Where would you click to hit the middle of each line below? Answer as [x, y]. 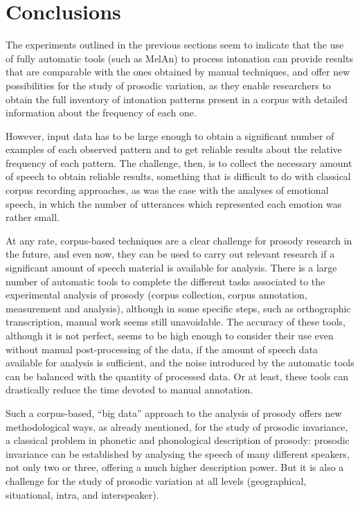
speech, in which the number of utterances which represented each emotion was [174, 203]
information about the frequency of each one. [101, 113]
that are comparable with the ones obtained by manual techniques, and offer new [178, 72]
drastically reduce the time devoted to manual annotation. [129, 390]
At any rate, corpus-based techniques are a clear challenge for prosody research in [179, 240]
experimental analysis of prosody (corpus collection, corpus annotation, [156, 295]
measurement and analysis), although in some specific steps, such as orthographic [178, 308]
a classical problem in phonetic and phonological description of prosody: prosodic [178, 440]
